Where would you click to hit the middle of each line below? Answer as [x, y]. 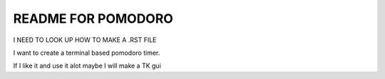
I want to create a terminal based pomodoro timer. [87, 53]
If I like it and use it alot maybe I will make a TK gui [87, 66]
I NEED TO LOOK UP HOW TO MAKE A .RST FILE [85, 40]
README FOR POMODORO [93, 19]
